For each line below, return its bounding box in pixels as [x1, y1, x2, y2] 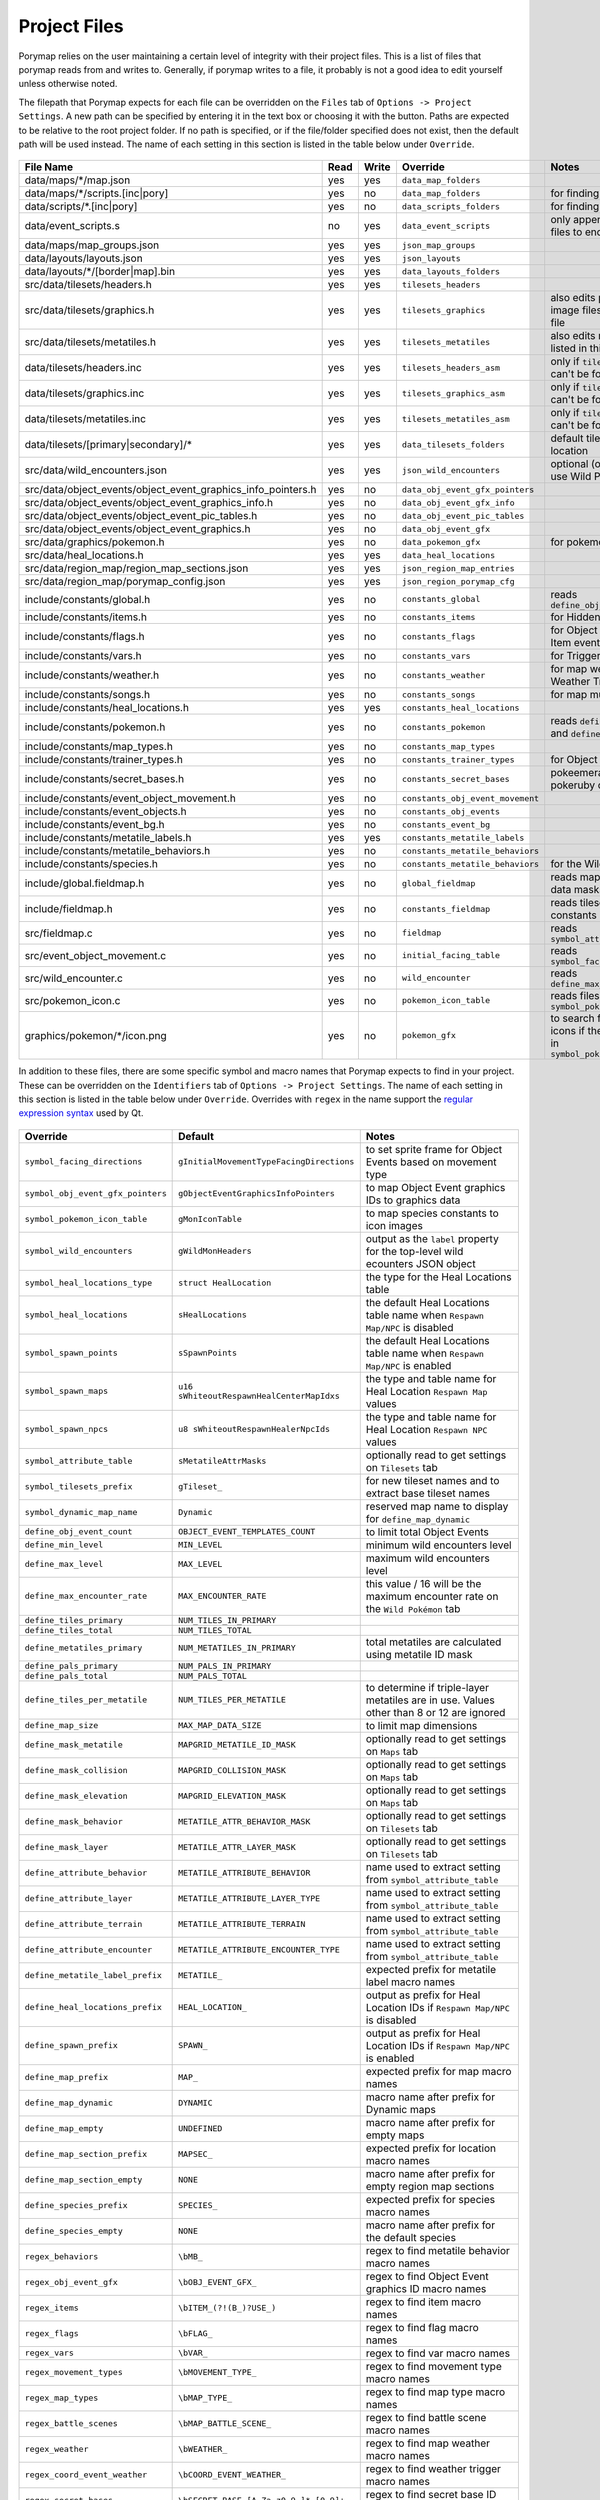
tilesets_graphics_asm [401, 388, 505, 399]
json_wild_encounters [401, 465, 500, 475]
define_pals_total [24, 1670, 109, 1681]
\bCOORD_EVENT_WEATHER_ [178, 2470, 287, 2480]
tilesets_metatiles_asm [401, 413, 510, 424]
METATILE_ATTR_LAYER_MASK [178, 1842, 297, 1853]
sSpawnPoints [178, 1348, 238, 1359]
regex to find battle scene [365, 2410, 487, 2424]
